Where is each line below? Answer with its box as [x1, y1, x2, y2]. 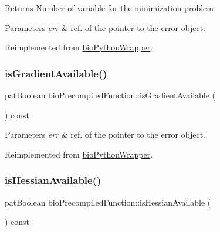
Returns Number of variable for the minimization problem [5, 2, 214, 13]
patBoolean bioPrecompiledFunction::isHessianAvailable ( [5, 196, 211, 208]
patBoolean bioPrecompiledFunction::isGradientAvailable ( [5, 89, 216, 101]
